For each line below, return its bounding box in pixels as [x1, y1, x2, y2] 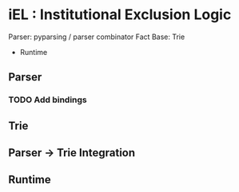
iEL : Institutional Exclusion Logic [8, 6, 232, 24]
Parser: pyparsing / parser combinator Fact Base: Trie [8, 32, 185, 41]
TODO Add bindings [8, 94, 88, 105]
